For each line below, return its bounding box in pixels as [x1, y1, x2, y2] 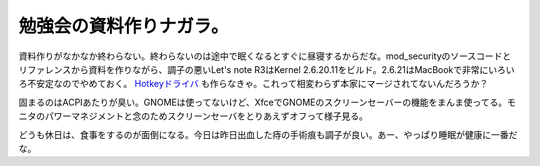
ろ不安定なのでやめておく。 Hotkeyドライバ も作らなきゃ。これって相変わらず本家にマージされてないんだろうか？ [18, 78, 489, 90]
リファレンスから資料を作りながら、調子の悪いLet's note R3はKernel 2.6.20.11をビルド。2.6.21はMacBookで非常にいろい [18, 63, 515, 75]
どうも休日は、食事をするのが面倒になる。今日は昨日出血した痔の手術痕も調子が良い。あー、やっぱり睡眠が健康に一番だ [18, 128, 518, 140]
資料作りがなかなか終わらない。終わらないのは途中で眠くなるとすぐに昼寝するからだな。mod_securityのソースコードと [18, 50, 512, 62]
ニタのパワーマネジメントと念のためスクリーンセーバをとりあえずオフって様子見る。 [18, 110, 369, 122]
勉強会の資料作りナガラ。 [18, 15, 229, 37]
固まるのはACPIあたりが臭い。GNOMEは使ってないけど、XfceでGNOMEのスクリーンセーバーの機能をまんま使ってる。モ [18, 96, 517, 108]
